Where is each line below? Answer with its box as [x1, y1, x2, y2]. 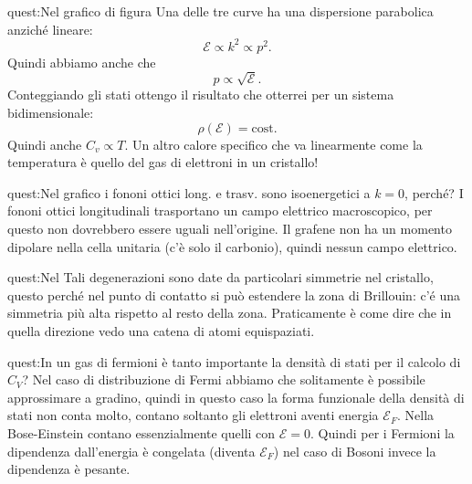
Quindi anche [7, 134, 82, 153]
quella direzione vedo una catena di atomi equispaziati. [7, 321, 315, 340]
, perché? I [404, 183, 464, 202]
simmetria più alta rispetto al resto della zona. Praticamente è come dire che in [7, 303, 452, 322]
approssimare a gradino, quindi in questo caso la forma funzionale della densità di [7, 387, 465, 406]
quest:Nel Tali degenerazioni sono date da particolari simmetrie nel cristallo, [7, 268, 434, 287]
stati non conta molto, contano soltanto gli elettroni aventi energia [7, 405, 379, 425]
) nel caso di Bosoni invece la [273, 441, 436, 460]
